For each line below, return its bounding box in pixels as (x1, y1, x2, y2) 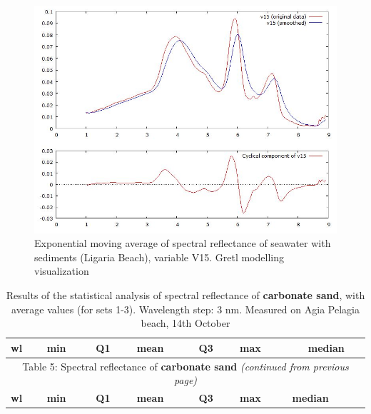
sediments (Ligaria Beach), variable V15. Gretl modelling (34, 249, 284, 264)
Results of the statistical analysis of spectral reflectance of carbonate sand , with (6, 287, 365, 302)
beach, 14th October (141, 315, 230, 330)
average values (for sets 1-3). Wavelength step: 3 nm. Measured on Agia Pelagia (11, 301, 360, 316)
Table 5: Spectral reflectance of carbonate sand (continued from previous (22, 358, 349, 373)
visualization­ (34, 263, 89, 278)
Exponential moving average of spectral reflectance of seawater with (34, 236, 331, 251)
